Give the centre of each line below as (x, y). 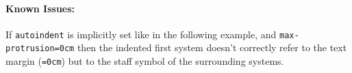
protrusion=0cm (40, 49)
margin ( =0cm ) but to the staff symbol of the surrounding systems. (145, 61)
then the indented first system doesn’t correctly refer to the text (212, 47)
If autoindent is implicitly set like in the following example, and (141, 34)
